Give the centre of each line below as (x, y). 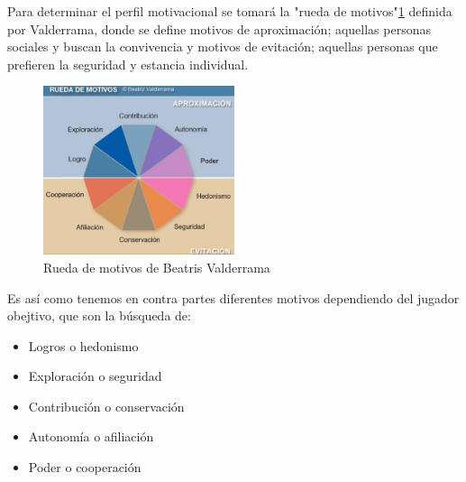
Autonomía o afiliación (91, 436)
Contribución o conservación (106, 406)
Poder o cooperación (85, 467)
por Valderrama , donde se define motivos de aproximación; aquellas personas (219, 28)
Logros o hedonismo (83, 345)
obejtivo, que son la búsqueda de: (99, 315)
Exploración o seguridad (95, 376)
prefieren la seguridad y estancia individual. (128, 64)
